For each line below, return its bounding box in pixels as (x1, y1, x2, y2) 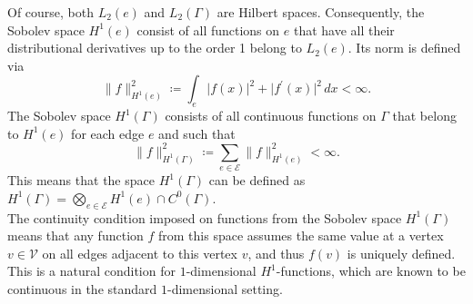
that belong (392, 106, 457, 125)
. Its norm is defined (347, 38, 461, 57)
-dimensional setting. (167, 279, 283, 298)
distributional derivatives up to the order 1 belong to (7, 38, 302, 57)
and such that (158, 123, 236, 142)
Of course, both (7, 3, 95, 21)
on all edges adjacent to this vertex (42, 243, 237, 262)
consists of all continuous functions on (165, 106, 377, 125)
